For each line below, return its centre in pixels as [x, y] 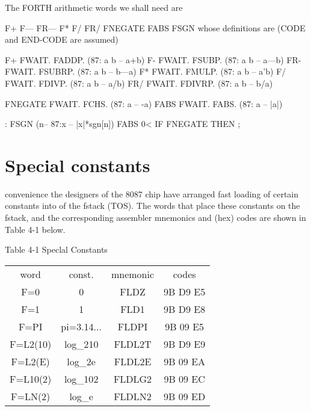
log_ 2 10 [81, 344]
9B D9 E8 [185, 309]
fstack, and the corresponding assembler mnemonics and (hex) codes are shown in [155, 218]
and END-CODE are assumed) [62, 39]
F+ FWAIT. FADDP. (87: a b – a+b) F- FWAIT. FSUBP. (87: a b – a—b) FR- [153, 59]
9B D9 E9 [185, 344]
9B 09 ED [185, 396]
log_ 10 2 [81, 379]
